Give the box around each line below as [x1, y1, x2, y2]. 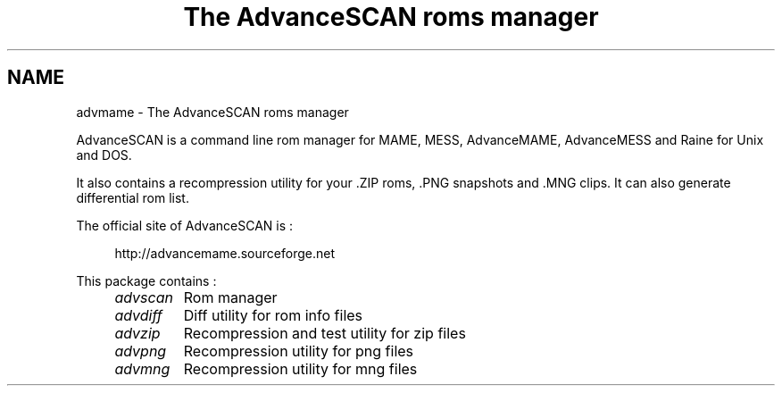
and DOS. [76, 146, 132, 163]
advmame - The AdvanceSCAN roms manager [76, 104, 349, 120]
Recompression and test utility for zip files [183, 323, 466, 342]
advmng [114, 359, 171, 378]
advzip [114, 323, 161, 342]
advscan [114, 288, 173, 306]
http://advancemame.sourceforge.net [114, 245, 335, 261]
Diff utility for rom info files [183, 305, 363, 324]
